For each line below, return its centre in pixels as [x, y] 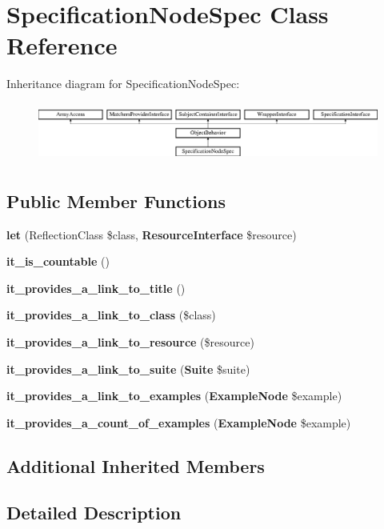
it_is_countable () [58, 261]
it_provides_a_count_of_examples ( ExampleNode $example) [179, 422]
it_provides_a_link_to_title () [96, 288]
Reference [62, 45]
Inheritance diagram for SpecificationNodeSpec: [123, 84]
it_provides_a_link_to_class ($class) [111, 315]
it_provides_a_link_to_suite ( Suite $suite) [128, 369]
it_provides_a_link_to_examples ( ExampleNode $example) [174, 396]
